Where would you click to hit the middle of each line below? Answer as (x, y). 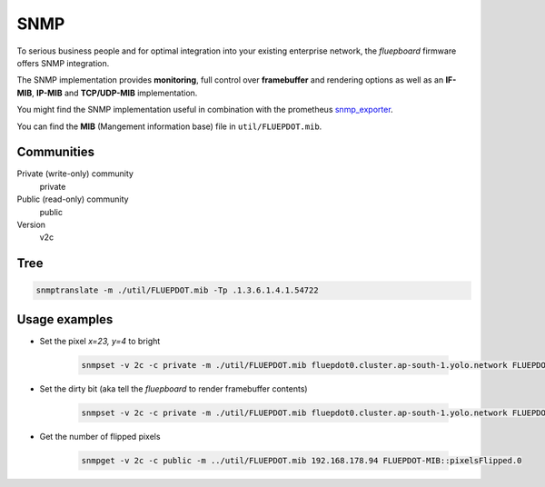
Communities (56, 152)
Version (31, 224)
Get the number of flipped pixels (100, 436)
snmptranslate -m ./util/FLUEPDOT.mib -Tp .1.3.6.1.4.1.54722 (177, 290)
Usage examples (65, 319)
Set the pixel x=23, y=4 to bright (100, 341)
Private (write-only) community (75, 174)
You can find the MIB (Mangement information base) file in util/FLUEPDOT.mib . (169, 126)
